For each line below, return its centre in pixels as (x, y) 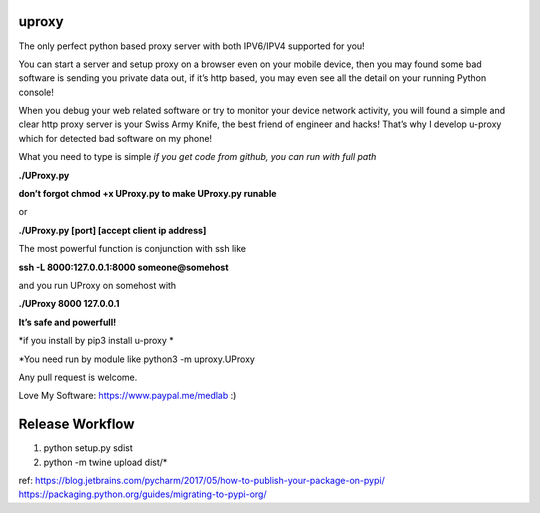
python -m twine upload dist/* (105, 462)
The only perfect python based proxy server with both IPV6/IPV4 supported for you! (191, 46)
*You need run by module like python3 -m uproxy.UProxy (136, 359)
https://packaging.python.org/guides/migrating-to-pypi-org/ (142, 494)
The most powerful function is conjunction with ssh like (132, 249)
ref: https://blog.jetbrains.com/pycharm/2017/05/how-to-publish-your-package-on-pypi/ (201, 481)
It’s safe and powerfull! (67, 322)
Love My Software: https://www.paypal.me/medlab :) (127, 396)
